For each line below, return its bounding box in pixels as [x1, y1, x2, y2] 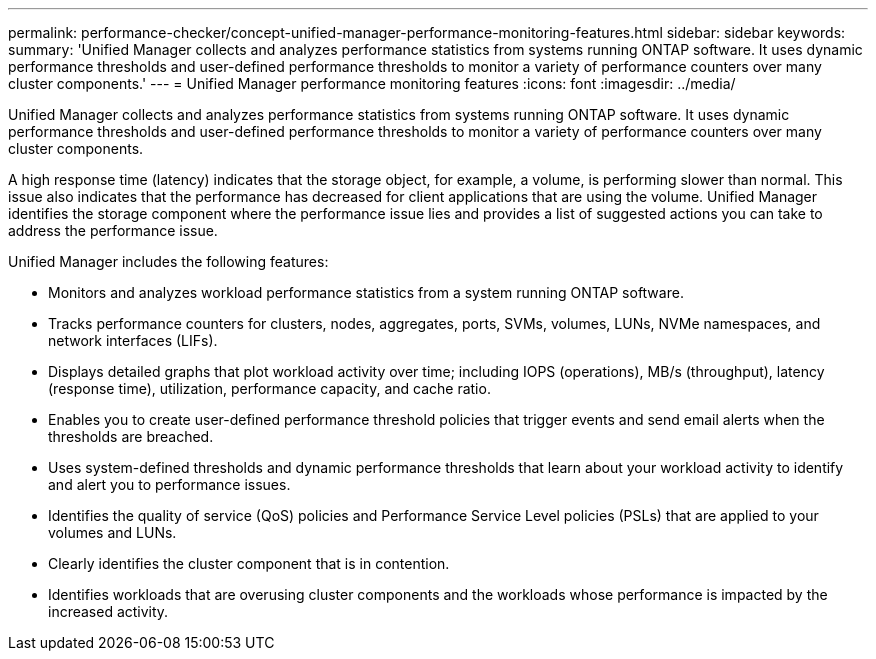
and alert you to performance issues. [48, 476, 291, 493]
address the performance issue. [8, 222, 218, 239]
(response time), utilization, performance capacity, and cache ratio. [48, 380, 491, 397]
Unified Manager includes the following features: [8, 253, 329, 270]
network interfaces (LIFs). [48, 332, 218, 349]
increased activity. [48, 603, 169, 620]
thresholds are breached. [48, 428, 214, 445]
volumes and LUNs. [48, 524, 177, 541]
